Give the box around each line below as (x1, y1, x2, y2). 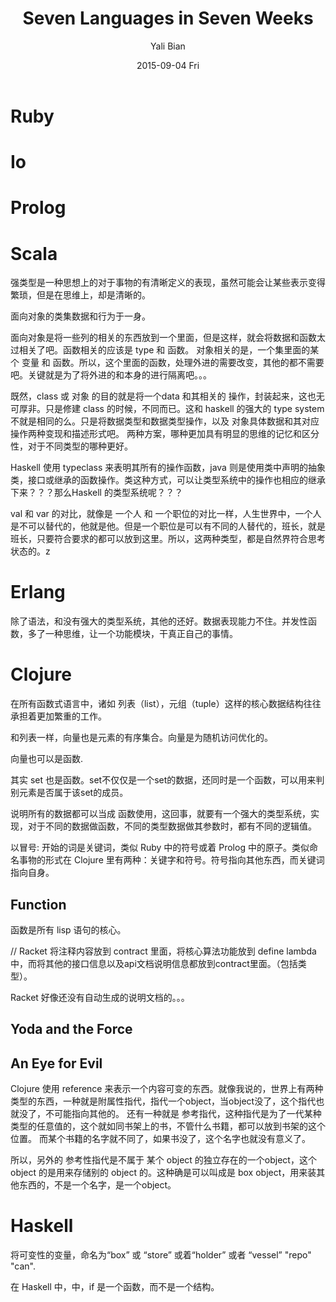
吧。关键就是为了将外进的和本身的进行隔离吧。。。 (10, 369, 212, 381)
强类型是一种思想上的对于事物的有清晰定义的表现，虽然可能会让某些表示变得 (10, 277, 326, 289)
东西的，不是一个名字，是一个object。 (18, 1179, 177, 1191)
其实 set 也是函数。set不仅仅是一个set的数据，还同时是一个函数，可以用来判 (10, 774, 325, 786)
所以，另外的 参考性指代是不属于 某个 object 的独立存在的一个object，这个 (10, 1154, 317, 1166)
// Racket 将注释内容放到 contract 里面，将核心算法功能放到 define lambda (10, 945, 317, 957)
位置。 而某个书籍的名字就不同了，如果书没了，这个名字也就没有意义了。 (10, 1133, 311, 1145)
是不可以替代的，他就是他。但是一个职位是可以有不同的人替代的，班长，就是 (10, 520, 326, 532)
